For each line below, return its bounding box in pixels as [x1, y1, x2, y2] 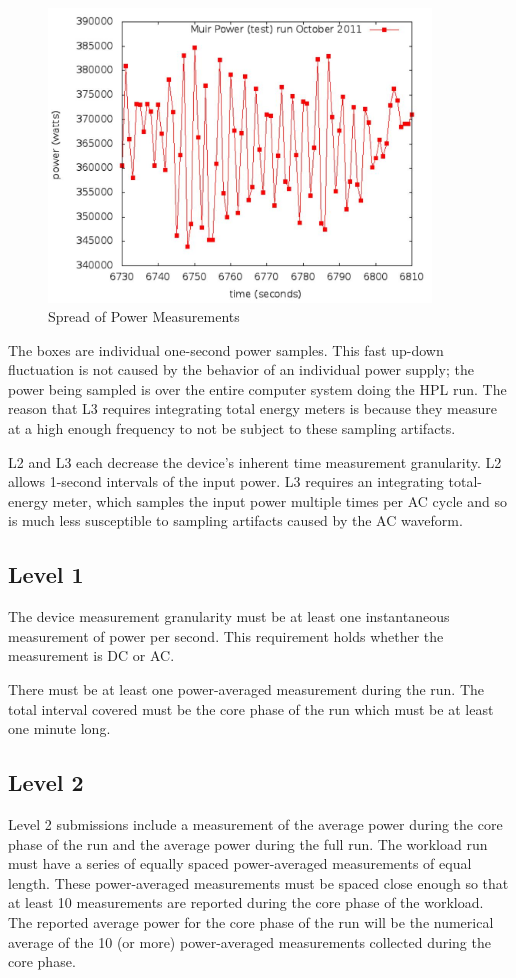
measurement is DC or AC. [8, 645, 175, 666]
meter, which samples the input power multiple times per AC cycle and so [52, 490, 507, 511]
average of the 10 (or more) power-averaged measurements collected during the [8, 931, 491, 952]
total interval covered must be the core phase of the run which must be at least [8, 698, 494, 719]
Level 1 [8, 559, 84, 590]
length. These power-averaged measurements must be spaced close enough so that [8, 872, 509, 893]
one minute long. [8, 718, 111, 739]
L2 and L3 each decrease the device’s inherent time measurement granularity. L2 [8, 451, 502, 472]
